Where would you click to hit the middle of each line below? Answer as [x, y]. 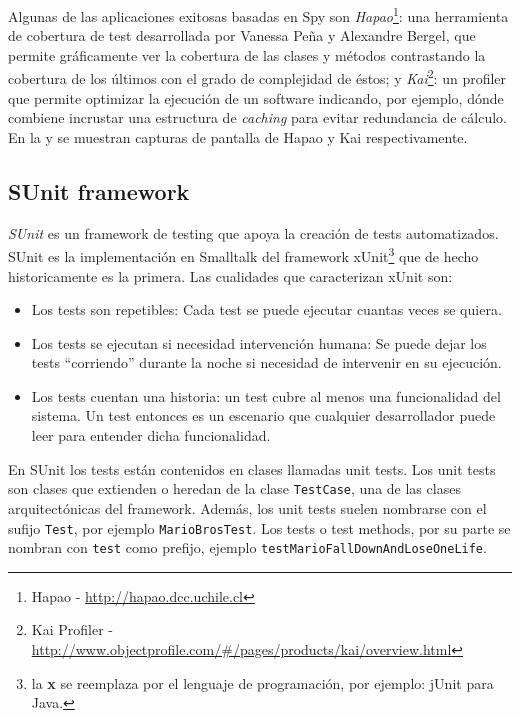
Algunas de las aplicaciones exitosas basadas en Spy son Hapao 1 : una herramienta [258, 14]
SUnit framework [99, 190]
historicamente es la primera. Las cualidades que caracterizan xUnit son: [230, 275]
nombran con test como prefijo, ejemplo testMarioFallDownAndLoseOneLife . [247, 547]
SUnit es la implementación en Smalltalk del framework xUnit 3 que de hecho [243, 254]
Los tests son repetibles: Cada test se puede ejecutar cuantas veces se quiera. [266, 309]
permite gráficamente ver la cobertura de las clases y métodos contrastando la [247, 54]
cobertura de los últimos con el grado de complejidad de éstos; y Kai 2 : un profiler [257, 77]
